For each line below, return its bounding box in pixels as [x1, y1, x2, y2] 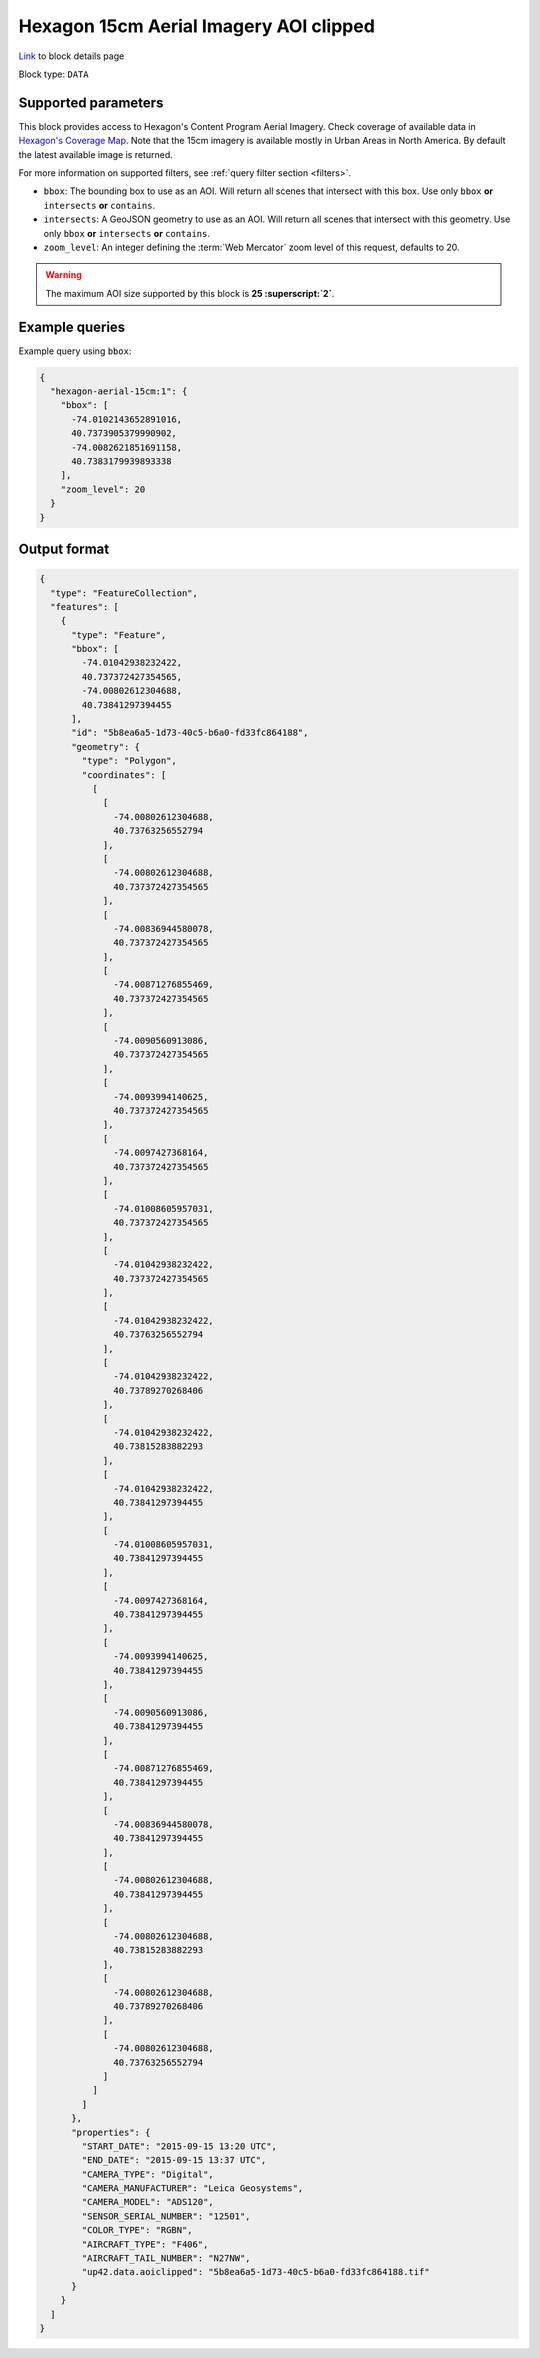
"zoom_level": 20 [60, 483, 146, 495]
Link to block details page [18, 50, 125, 62]
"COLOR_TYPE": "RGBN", [81, 2225, 194, 2236]
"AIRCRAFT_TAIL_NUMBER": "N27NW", [81, 2253, 251, 2264]
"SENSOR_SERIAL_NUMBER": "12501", [81, 2210, 251, 2222]
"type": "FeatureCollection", [50, 587, 199, 599]
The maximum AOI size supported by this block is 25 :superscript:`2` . [45, 287, 335, 299]
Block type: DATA [18, 68, 89, 80]
